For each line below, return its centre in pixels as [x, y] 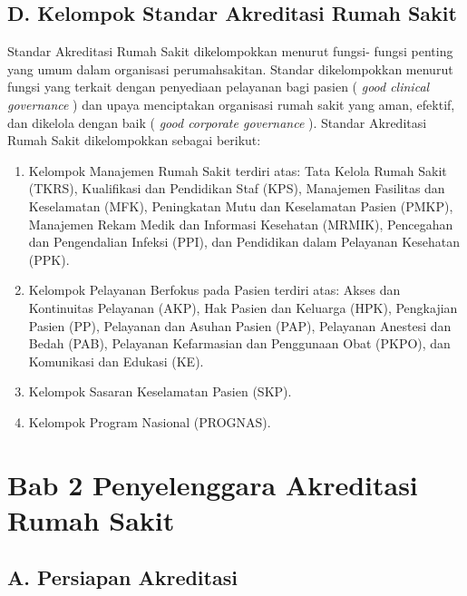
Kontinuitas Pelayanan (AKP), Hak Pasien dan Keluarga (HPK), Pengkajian [243, 307]
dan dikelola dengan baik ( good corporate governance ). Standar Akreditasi [217, 122]
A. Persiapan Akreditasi [122, 577]
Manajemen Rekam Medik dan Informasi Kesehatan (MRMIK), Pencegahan [241, 224]
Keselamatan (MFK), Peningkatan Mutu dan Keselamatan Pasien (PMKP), [241, 205]
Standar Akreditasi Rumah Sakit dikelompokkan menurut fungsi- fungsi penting [230, 51]
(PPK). [49, 259]
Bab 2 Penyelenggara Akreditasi [213, 484]
